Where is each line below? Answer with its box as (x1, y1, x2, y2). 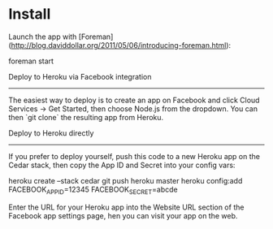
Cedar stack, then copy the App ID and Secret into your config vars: (8, 160, 236, 170)
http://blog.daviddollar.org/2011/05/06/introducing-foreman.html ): (11, 40, 232, 50)
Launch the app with (8, 32, 77, 41)
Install (8, 5, 51, 24)
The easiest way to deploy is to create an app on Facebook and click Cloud (8, 95, 260, 105)
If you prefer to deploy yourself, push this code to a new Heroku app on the (8, 151, 260, 161)
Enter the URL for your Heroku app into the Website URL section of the (8, 202, 245, 212)
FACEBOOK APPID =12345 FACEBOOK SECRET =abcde (8, 184, 178, 196)
